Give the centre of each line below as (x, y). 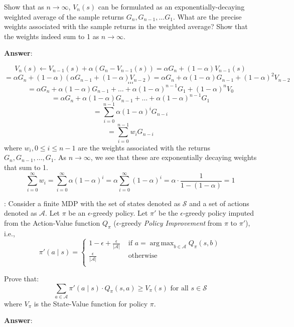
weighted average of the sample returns (64, 16)
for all (179, 288)
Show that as (24, 7)
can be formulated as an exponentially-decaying (171, 7)
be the (168, 213)
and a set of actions (219, 203)
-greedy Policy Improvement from (171, 222)
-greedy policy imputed (218, 213)
